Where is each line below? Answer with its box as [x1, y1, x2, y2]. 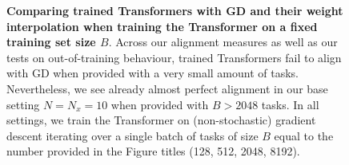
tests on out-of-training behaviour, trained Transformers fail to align [6, 49, 342, 65]
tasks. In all [261, 96, 319, 112]
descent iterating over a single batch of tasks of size [6, 127, 259, 143]
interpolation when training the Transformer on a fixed [6, 18, 318, 34]
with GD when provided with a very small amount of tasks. [6, 65, 299, 81]
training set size [6, 33, 96, 50]
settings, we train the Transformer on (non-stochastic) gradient [6, 112, 316, 128]
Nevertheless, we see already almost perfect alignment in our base [6, 80, 328, 96]
